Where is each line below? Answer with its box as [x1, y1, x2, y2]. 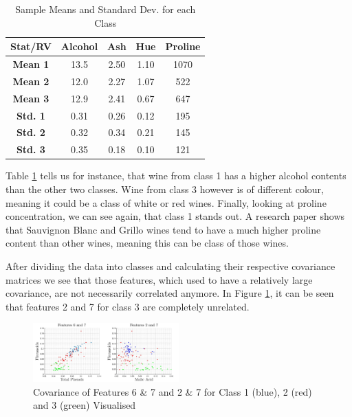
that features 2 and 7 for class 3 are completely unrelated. [5, 299, 250, 313]
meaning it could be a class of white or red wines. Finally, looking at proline [5, 195, 327, 210]
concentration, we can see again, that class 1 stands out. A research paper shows [5, 209, 345, 223]
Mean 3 [12, 91, 49, 105]
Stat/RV [10, 39, 52, 54]
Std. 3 [16, 142, 45, 157]
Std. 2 [16, 125, 45, 139]
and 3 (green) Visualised [33, 398, 136, 412]
